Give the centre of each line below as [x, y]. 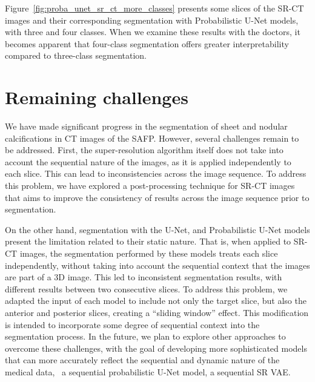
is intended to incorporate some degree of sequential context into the [132, 324]
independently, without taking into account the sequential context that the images [157, 265]
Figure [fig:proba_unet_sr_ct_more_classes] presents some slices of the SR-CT [154, 8]
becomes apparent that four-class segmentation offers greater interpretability [147, 43]
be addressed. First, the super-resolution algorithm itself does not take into [144, 150]
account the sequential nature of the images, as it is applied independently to [148, 161]
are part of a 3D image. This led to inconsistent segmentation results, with [144, 277]
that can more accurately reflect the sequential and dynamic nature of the [142, 360]
